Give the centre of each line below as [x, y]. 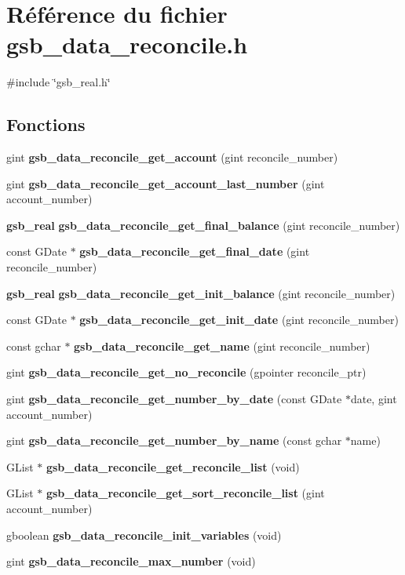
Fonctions [46, 124]
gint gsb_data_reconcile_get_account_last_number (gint [166, 183]
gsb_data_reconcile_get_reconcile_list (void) [173, 466]
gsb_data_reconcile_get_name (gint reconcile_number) [222, 346]
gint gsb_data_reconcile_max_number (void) [131, 561]
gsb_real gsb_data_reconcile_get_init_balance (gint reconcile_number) [201, 293]
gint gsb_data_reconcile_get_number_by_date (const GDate [174, 399]
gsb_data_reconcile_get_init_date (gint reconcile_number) [239, 320]
